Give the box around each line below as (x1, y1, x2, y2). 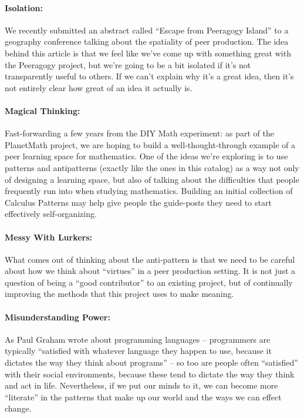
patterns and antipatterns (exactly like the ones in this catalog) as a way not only (5, 161, 299, 173)
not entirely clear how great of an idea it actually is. (5, 81, 192, 93)
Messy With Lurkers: (5, 230, 93, 243)
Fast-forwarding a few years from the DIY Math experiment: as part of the (5, 127, 274, 139)
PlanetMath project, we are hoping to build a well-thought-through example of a (5, 138, 296, 151)
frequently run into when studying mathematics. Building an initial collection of (5, 185, 293, 197)
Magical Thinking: (5, 104, 80, 116)
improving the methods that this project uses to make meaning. (5, 287, 234, 300)
